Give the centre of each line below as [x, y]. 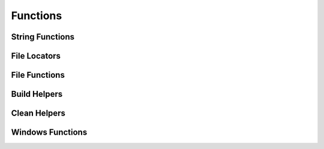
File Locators [36, 56]
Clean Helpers [38, 113]
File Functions [38, 75]
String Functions [43, 37]
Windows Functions [49, 133]
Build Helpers [37, 94]
